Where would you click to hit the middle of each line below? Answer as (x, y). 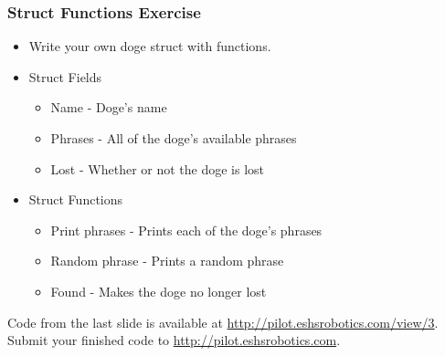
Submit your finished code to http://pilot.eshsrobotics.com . (174, 340)
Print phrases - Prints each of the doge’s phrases (186, 230)
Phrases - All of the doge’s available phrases (174, 138)
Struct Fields (65, 76)
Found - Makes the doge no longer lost (159, 291)
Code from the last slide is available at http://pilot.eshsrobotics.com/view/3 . (223, 322)
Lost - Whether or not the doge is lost (158, 168)
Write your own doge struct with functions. (150, 46)
